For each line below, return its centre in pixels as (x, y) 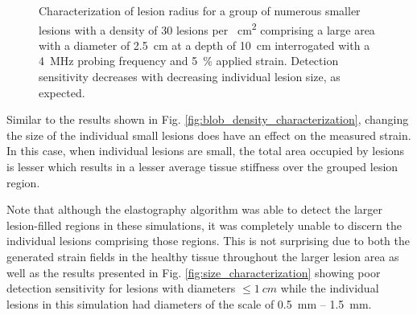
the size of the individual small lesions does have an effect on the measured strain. (209, 135)
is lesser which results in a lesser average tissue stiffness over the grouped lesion (202, 166)
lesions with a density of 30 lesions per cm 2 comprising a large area (207, 28)
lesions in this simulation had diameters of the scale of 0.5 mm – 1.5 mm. (189, 303)
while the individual (330, 288)
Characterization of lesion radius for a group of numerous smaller (200, 10)
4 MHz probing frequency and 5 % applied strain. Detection (189, 61)
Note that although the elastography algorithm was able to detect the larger (194, 209)
